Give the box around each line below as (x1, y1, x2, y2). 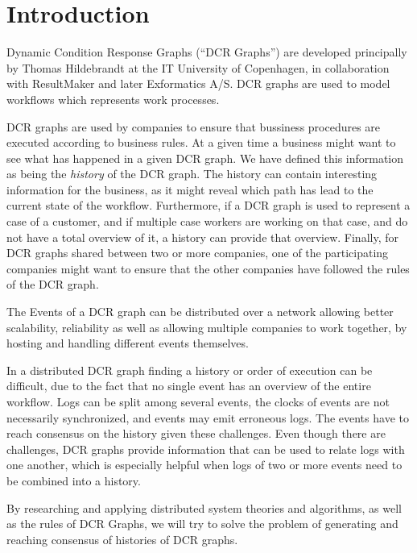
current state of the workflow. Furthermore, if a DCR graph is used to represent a (6, 197, 411, 214)
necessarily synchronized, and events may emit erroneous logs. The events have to (6, 409, 409, 426)
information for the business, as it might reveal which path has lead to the (6, 181, 374, 197)
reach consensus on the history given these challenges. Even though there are (6, 425, 386, 442)
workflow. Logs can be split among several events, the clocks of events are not (6, 393, 390, 410)
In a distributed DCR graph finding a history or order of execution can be (6, 361, 373, 378)
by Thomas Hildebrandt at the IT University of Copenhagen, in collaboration (6, 59, 390, 76)
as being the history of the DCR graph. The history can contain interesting (6, 165, 378, 182)
